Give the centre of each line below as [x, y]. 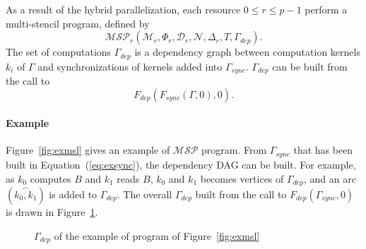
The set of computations [59, 52]
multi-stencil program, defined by [78, 23]
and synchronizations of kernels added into [130, 66]
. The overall [144, 194]
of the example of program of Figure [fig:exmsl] [157, 235]
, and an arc [330, 178]
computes [51, 178]
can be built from [310, 66]
